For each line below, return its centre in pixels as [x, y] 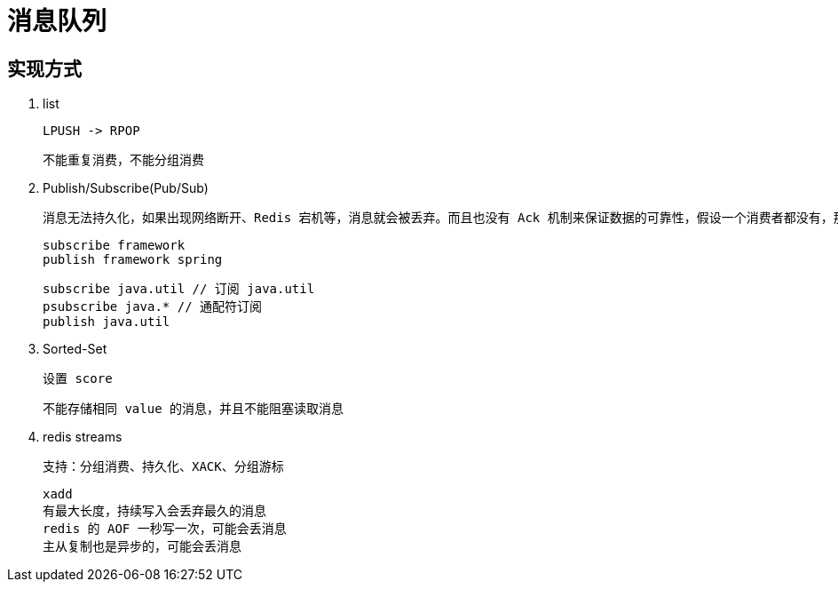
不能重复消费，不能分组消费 [123, 160]
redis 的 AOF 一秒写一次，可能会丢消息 [165, 529]
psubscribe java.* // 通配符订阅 [153, 307]
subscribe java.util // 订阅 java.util [179, 289]
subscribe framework [114, 246]
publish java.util [107, 322]
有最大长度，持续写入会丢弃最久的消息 [154, 511]
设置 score [78, 379]
